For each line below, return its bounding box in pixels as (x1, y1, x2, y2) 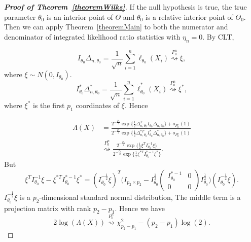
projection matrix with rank (4, 202, 91, 213)
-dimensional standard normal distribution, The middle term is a (39, 191, 241, 202)
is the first (32, 99, 65, 110)
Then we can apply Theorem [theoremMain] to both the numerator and (4, 21, 228, 32)
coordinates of (76, 99, 120, 110)
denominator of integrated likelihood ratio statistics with (4, 31, 181, 42)
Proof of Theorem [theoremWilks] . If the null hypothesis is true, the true (4, 2, 247, 12)
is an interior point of (46, 11, 113, 22)
